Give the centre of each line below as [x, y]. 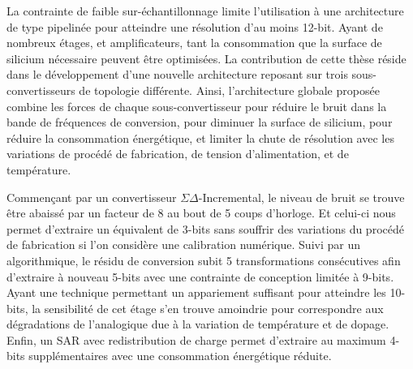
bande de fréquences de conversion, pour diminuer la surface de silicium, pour [200, 122]
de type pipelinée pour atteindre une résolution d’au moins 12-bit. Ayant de [195, 26]
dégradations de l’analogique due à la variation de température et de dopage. [198, 324]
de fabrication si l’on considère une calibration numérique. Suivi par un [183, 245]
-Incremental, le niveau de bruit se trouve [301, 197]
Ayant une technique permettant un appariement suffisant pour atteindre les [196, 292]
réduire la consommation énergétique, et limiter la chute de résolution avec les [200, 137]
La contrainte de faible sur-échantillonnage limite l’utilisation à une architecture [205, 11]
